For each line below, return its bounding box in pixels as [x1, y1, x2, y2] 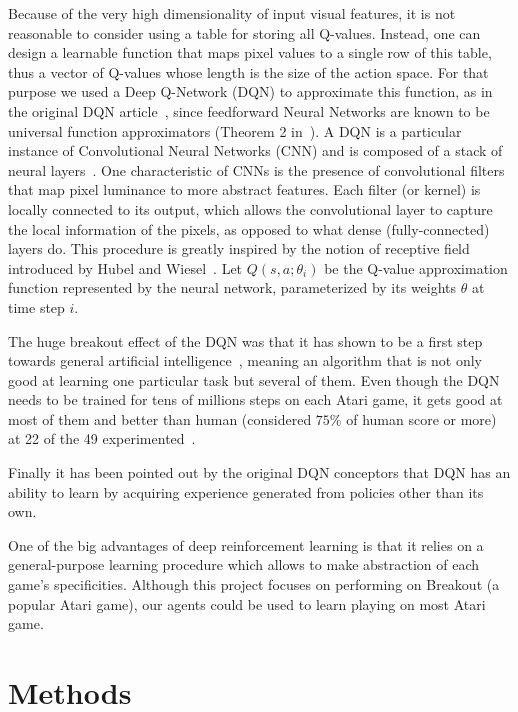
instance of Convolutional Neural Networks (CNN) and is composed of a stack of [8, 140, 503, 161]
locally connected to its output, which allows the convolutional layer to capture [8, 198, 493, 219]
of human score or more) [346, 408, 497, 429]
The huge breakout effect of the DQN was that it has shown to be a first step [8, 330, 483, 351]
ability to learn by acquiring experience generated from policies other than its [8, 481, 484, 502]
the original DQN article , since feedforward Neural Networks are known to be [8, 100, 490, 121]
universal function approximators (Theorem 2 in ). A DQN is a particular [8, 120, 462, 141]
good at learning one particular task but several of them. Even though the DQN [8, 369, 500, 390]
